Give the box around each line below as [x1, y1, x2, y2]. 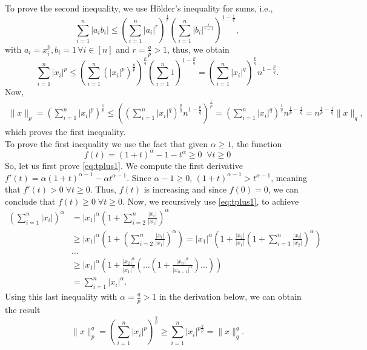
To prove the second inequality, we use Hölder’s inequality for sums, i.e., [5, 2, 273, 14]
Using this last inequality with [5, 290, 117, 303]
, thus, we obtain [167, 42, 230, 55]
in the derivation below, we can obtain [159, 290, 302, 303]
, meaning [271, 171, 308, 183]
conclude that [5, 194, 56, 207]
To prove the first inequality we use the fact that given [5, 137, 208, 150]
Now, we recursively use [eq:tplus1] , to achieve [127, 194, 299, 207]
